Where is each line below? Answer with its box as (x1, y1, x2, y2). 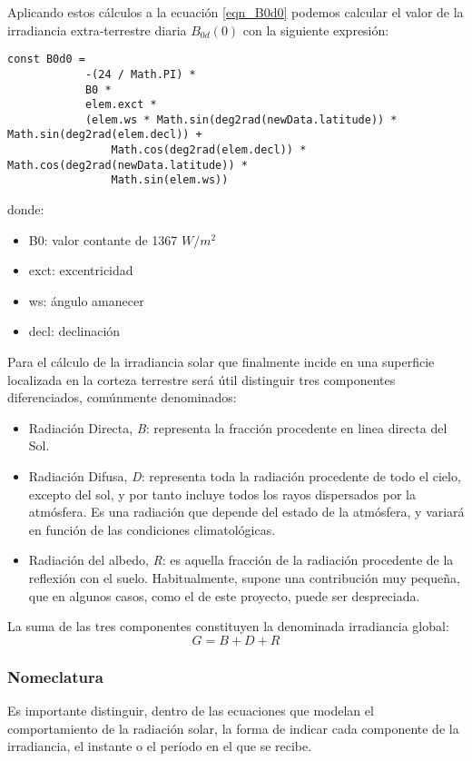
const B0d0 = (7, 53, 85, 66)
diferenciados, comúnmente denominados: (7, 388, 237, 407)
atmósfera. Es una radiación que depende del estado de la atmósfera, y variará (28, 502, 465, 521)
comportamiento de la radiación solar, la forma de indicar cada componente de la (7, 718, 459, 737)
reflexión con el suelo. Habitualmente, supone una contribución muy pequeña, (28, 568, 460, 587)
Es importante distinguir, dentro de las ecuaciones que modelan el (7, 701, 374, 719)
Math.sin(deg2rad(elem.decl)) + (7, 128, 202, 142)
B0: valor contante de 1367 (28, 230, 178, 249)
